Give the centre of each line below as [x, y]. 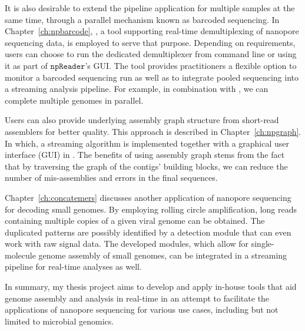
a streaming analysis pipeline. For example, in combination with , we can [137, 89]
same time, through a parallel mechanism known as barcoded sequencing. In [142, 19]
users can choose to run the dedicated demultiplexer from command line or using [151, 54]
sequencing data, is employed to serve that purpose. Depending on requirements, [150, 42]
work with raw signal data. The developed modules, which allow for [127, 244]
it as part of [26, 65]
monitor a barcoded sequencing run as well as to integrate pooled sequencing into [152, 77]
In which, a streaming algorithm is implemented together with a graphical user [147, 143]
